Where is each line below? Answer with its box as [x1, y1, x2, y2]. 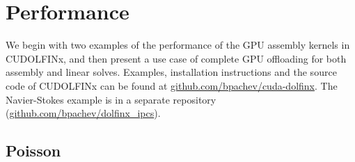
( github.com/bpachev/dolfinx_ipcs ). [6, 106, 161, 120]
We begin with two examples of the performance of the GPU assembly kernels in [6, 38, 350, 52]
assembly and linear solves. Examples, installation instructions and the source [6, 65, 337, 79]
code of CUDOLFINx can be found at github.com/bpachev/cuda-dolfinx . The [6, 78, 338, 92]
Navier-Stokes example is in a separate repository [6, 92, 216, 106]
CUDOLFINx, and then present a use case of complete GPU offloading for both [6, 51, 347, 65]
